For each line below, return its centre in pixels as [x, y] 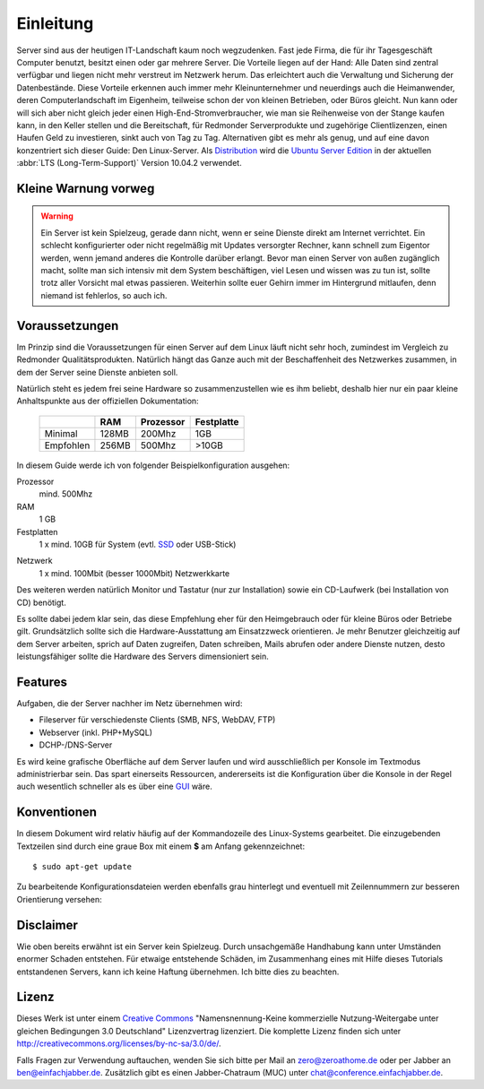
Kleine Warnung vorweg [86, 188]
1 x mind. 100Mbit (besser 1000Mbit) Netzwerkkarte [134, 573]
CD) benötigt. [41, 602]
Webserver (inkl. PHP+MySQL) [95, 732]
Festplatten [37, 532]
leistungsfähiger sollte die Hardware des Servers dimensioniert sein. [143, 657]
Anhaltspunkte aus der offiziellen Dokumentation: [108, 401]
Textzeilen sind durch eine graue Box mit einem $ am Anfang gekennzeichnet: [160, 846]
